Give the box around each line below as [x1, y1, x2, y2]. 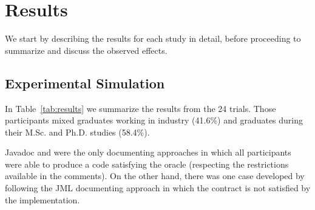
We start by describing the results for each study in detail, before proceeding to [5, 32, 301, 45]
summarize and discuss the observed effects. [5, 44, 168, 56]
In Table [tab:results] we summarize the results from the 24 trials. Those [5, 102, 276, 114]
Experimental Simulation [5, 73, 165, 92]
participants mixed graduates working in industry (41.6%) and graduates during [5, 114, 303, 126]
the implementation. [5, 193, 80, 206]
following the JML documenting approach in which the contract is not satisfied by [5, 182, 311, 194]
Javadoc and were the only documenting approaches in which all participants [5, 146, 291, 159]
